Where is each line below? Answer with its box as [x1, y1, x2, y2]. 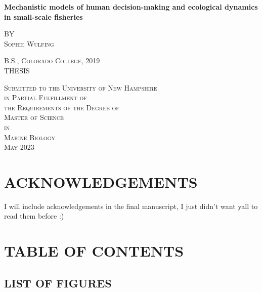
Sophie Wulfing [4, 38, 54, 49]
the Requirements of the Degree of [4, 102, 119, 112]
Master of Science [4, 112, 64, 122]
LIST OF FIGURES [4, 275, 112, 290]
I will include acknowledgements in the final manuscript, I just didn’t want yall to [4, 200, 258, 211]
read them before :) [4, 211, 64, 221]
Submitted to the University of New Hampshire [4, 82, 157, 93]
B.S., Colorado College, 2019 [4, 55, 100, 66]
